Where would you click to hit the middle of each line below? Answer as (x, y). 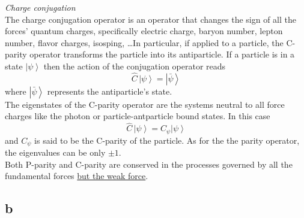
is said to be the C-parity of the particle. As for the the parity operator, (167, 140)
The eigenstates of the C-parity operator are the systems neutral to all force (145, 104)
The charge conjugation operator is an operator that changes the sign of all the (150, 19)
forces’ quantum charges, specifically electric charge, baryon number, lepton (144, 31)
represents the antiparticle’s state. (110, 91)
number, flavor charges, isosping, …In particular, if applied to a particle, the (144, 42)
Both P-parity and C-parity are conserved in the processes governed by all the (149, 164)
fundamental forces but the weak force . (77, 176)
